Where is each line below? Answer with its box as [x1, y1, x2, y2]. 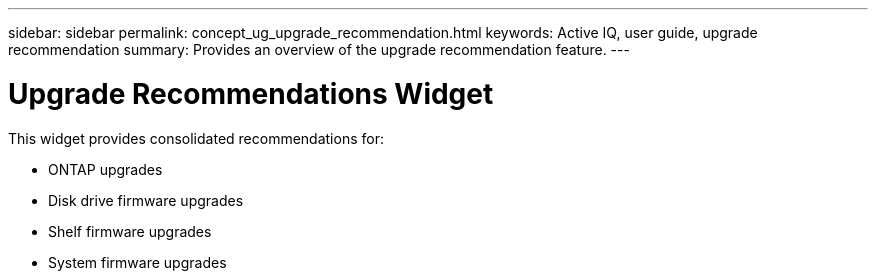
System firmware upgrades [48, 253, 227, 271]
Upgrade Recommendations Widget [8, 76, 494, 111]
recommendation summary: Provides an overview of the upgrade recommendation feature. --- [8, 41, 630, 58]
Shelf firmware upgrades [48, 222, 212, 240]
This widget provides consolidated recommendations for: [8, 129, 384, 147]
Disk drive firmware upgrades [48, 191, 244, 209]
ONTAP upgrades [48, 160, 163, 178]
